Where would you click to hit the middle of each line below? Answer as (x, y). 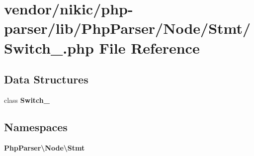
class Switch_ (27, 100)
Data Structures (46, 79)
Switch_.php (49, 47)
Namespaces (36, 126)
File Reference (149, 47)
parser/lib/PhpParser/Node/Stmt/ (127, 28)
